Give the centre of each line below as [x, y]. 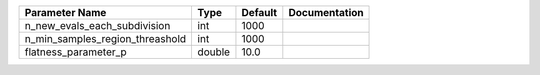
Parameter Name [65, 12]
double [213, 52]
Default [259, 12]
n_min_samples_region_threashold [105, 38]
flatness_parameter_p [75, 52]
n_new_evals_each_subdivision [97, 25]
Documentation [326, 12]
